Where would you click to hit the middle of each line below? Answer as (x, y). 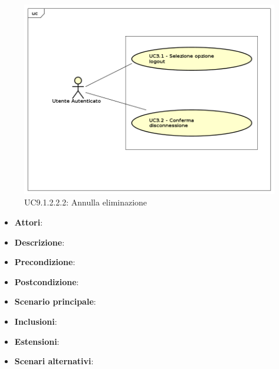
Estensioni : (37, 341)
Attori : (29, 222)
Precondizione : (45, 262)
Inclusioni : (36, 321)
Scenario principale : (55, 301)
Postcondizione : (47, 281)
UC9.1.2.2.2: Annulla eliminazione (86, 202)
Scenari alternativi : (54, 361)
